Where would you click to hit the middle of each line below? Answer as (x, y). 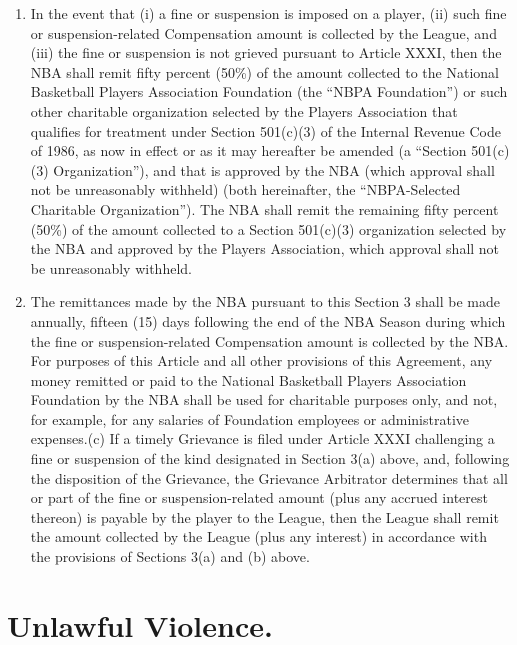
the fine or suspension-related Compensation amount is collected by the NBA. (269, 340)
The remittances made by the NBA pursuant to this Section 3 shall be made (265, 301)
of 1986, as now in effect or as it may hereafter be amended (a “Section (248, 150)
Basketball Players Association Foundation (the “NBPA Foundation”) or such (269, 91)
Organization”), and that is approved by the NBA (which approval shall (274, 169)
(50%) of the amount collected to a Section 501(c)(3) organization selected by (268, 228)
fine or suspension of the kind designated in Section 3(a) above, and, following (270, 458)
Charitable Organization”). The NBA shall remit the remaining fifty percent (264, 208)
